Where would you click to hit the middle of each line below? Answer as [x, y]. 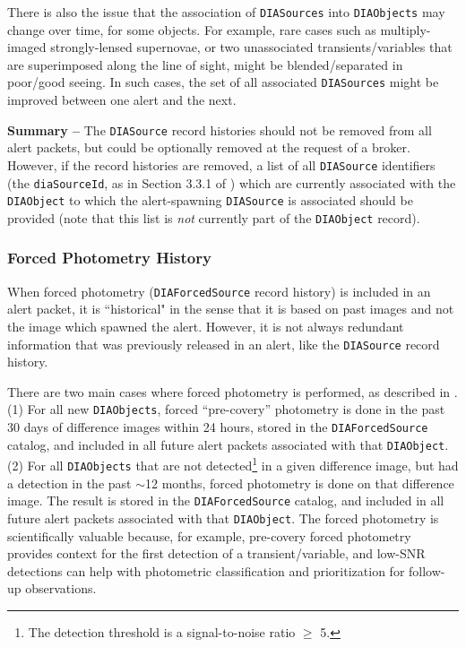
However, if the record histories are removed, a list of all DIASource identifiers [221, 164]
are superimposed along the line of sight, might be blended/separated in [205, 64]
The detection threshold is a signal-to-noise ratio [162, 632]
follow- [427, 570]
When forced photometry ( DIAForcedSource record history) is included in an [219, 291]
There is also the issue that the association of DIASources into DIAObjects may [226, 12]
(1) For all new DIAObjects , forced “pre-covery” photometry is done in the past [226, 409]
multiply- [406, 29]
